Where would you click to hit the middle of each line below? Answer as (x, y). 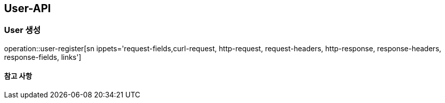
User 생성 (22, 30)
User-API (28, 8)
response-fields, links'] (43, 57)
